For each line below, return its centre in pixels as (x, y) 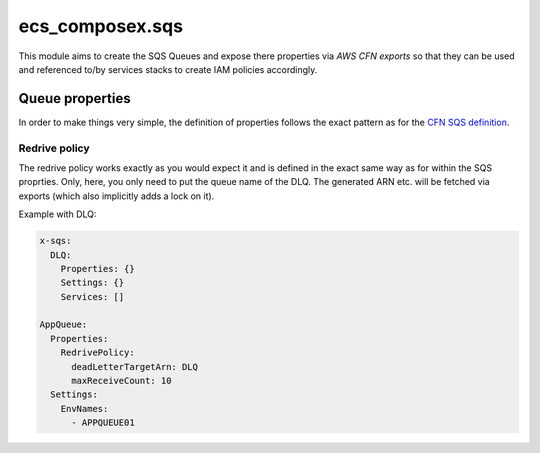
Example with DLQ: (57, 214)
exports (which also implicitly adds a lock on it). (116, 196)
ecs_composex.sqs (101, 26)
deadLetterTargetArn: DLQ (135, 366)
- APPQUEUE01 (103, 423)
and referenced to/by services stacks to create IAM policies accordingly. (168, 69)
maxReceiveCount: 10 (121, 381)
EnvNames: (84, 408)
